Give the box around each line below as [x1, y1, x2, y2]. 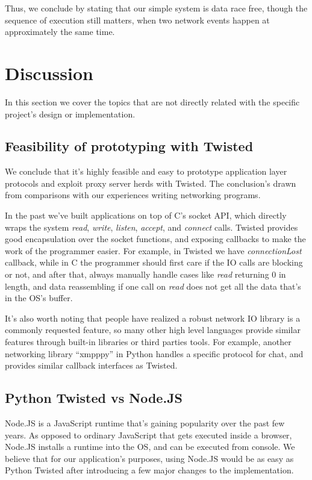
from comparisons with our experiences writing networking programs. [5, 189, 261, 201]
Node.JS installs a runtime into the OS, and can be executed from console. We [5, 440, 295, 453]
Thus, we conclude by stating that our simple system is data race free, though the [5, 2, 308, 14]
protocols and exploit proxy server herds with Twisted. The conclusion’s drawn [5, 176, 296, 189]
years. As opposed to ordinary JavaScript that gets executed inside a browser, [5, 428, 292, 441]
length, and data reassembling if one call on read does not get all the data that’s [5, 279, 301, 292]
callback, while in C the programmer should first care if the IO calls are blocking [5, 256, 303, 269]
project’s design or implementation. [5, 107, 136, 120]
